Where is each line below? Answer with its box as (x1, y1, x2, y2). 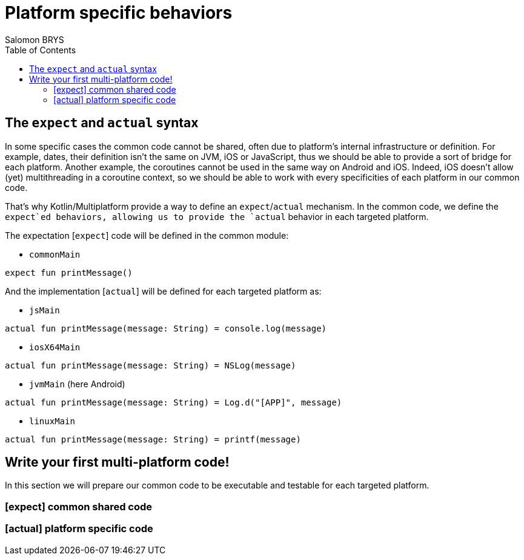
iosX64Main (29, 342, 81, 352)
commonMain (29, 249, 81, 259)
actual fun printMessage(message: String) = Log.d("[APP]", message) (5, 397, 342, 407)
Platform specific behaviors (5, 2, 233, 23)
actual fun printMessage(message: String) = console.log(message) (5, 323, 327, 333)
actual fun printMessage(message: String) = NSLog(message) (5, 360, 296, 370)
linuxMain (29, 416, 75, 426)
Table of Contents (5, 44, 76, 55)
